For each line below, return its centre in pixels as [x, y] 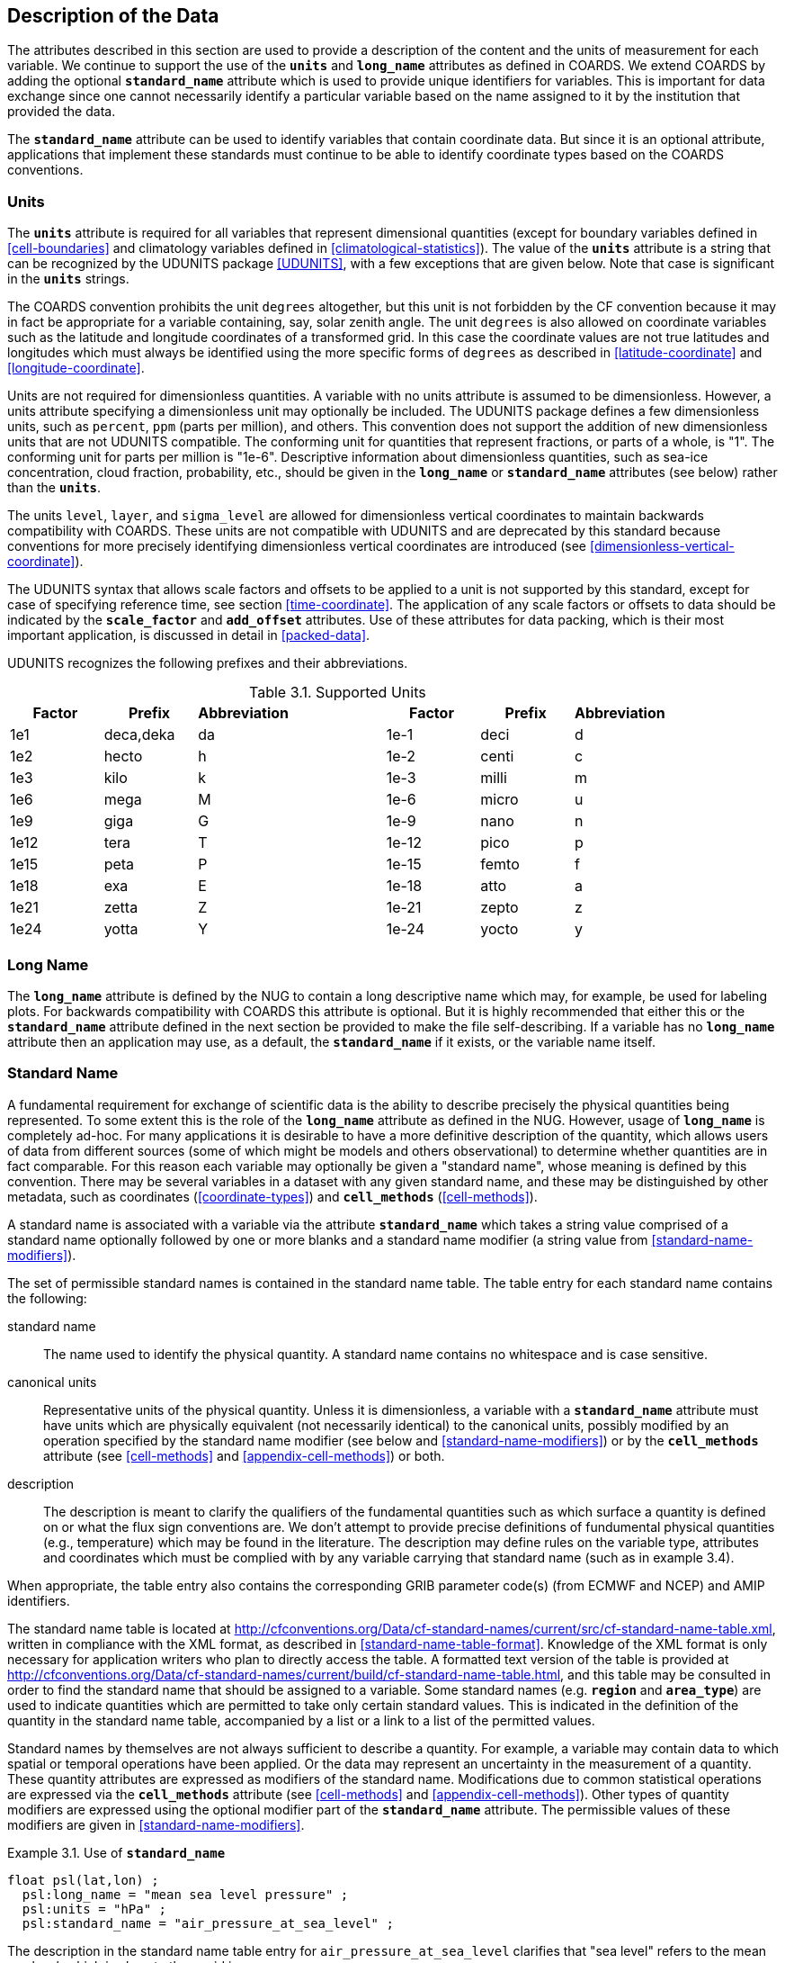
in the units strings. [68, 279]
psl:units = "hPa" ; [94, 1909]
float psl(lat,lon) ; [83, 1880]
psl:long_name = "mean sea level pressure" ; [185, 1894]
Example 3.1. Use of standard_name [116, 1852]
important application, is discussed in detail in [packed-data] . [189, 635]
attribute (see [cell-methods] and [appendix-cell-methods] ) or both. [244, 1455]
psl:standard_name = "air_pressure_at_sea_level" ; [208, 1923]
